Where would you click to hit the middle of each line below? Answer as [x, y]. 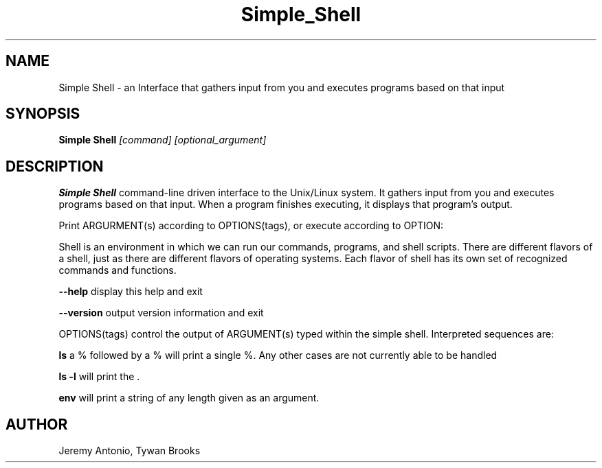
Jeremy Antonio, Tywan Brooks [130, 451]
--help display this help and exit [131, 292]
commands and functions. [118, 270]
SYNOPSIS [43, 114]
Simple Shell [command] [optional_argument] [163, 140]
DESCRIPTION [55, 166]
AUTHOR [37, 424]
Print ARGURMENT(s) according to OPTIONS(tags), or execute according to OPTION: [251, 226]
